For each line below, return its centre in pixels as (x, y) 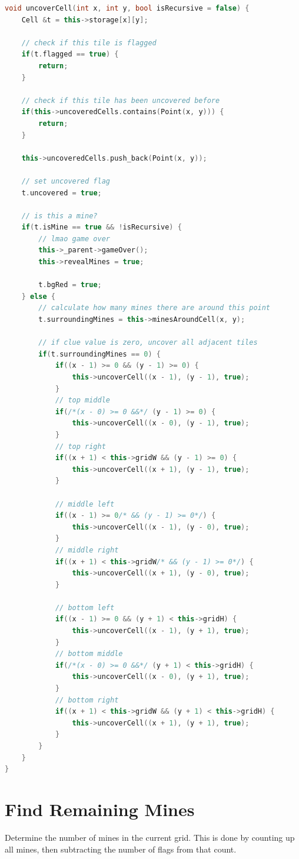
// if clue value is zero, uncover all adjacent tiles (148, 343)
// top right (80, 446)
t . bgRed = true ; (70, 285)
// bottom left (85, 607)
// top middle (82, 400)
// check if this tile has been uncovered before (121, 100)
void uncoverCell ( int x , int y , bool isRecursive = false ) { (127, 8)
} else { (38, 296)
